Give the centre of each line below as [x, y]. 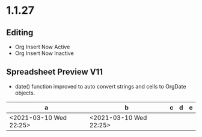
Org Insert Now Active [42, 47]
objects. [25, 93]
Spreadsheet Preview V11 [55, 72]
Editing [20, 33]
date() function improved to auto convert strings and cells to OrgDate [100, 86]
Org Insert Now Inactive [44, 53]
